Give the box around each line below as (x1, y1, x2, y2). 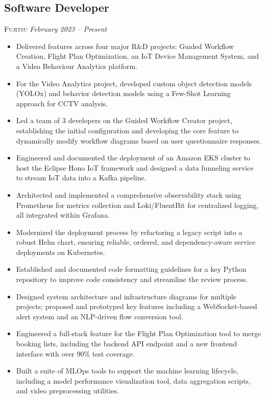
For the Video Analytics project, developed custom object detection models (16, 78, 252, 88)
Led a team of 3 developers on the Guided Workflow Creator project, (16, 115, 232, 126)
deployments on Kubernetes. (16, 246, 105, 257)
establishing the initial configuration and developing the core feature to (16, 125, 239, 135)
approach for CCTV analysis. (16, 98, 108, 108)
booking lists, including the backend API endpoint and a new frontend (16, 338, 237, 349)
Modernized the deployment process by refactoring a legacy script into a (16, 226, 243, 237)
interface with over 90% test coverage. (16, 348, 135, 359)
